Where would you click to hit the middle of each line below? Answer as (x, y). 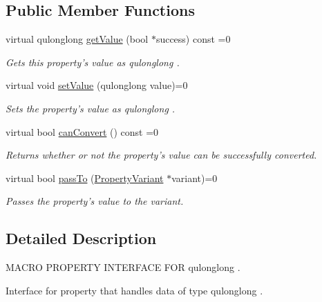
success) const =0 (193, 39)
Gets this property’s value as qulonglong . (93, 62)
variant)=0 (195, 178)
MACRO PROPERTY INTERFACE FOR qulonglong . (123, 267)
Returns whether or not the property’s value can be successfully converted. (161, 155)
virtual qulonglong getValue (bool (77, 39)
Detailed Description (81, 238)
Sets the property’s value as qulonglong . (91, 108)
